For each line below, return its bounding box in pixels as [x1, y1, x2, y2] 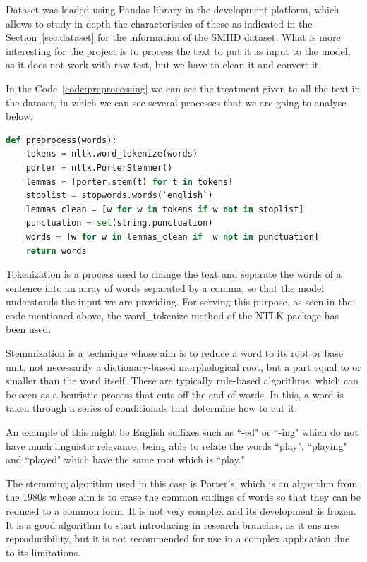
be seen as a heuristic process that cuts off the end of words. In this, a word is [6, 386, 344, 401]
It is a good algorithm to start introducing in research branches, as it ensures [6, 517, 339, 532]
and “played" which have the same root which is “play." [6, 452, 245, 467]
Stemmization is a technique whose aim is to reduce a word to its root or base [6, 346, 344, 360]
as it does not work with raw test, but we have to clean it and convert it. [6, 57, 322, 72]
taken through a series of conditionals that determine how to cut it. [6, 401, 298, 415]
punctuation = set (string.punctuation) [25, 218, 213, 228]
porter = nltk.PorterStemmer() [25, 162, 173, 173]
